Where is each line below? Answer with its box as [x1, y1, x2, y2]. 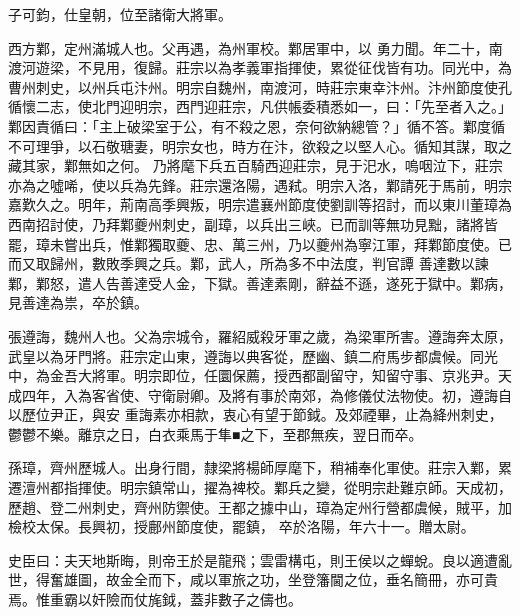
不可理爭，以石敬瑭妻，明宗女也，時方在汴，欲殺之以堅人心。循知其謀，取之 [8, 135, 512, 156]
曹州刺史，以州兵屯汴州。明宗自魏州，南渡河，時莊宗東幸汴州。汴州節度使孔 [8, 76, 512, 97]
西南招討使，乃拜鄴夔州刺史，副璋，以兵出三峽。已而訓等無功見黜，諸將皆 [8, 213, 498, 234]
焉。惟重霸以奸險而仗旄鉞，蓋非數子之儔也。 [8, 589, 302, 610]
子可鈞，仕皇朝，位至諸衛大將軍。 [8, 4, 232, 24]
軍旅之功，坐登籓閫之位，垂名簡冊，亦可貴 [217, 569, 498, 590]
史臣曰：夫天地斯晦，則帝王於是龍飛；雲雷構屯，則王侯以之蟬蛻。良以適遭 [8, 549, 498, 570]
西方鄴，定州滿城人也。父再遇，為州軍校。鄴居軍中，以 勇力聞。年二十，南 [8, 37, 503, 58]
